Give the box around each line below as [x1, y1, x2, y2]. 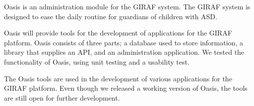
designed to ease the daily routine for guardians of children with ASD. [4, 11, 217, 21]
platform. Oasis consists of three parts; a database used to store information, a [4, 37, 243, 47]
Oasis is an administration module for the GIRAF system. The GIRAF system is [4, 1, 251, 11]
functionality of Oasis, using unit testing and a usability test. [4, 56, 190, 67]
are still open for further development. [4, 92, 120, 103]
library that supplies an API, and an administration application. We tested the [4, 47, 245, 57]
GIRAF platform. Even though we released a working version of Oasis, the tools [4, 83, 248, 93]
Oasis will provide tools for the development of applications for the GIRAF [4, 28, 232, 38]
